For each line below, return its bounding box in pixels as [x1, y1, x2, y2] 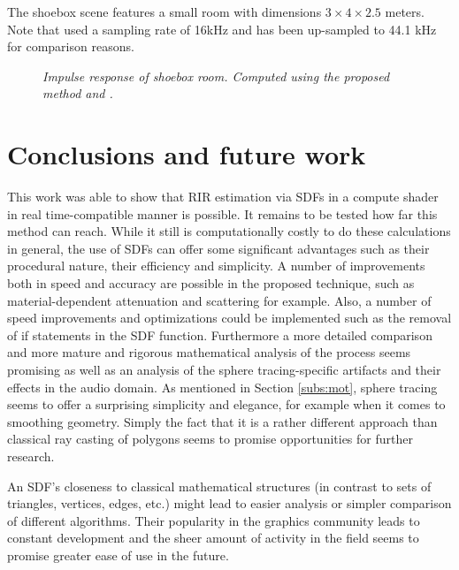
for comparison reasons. [7, 37, 134, 56]
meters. [385, 3, 425, 20]
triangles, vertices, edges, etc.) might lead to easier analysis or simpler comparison [7, 494, 452, 513]
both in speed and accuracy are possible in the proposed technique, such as [7, 274, 415, 293]
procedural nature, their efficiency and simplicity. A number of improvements [7, 256, 425, 275]
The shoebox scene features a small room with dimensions [7, 3, 322, 20]
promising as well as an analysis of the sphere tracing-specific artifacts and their [7, 361, 441, 379]
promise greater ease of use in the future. [7, 545, 229, 564]
